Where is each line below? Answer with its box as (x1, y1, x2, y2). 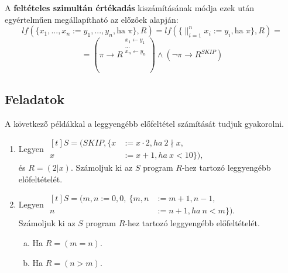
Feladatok (5, 89, 65, 108)
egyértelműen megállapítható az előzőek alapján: (5, 13, 179, 25)
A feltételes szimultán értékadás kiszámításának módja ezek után (5, 2, 255, 13)
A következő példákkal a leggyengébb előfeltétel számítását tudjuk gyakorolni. (5, 117, 284, 129)
